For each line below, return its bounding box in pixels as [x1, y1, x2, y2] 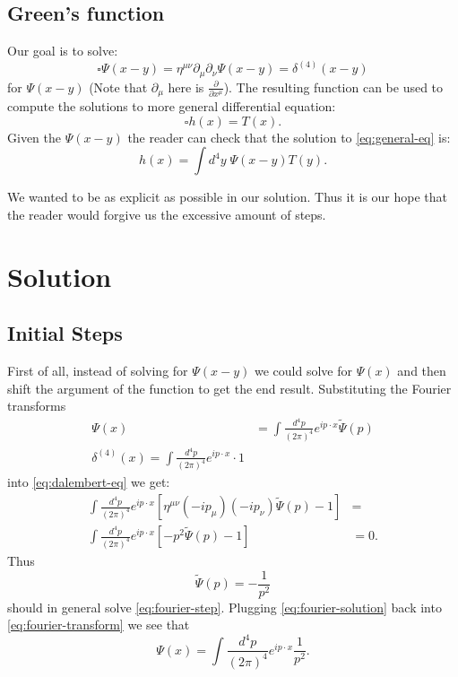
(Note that [89, 77, 148, 96]
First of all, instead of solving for [7, 361, 188, 380]
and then [397, 361, 446, 380]
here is [168, 77, 204, 96]
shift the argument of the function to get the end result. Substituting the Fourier [7, 378, 452, 397]
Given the [7, 127, 61, 146]
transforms [7, 396, 66, 415]
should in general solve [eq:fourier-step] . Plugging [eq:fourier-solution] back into [7, 597, 442, 616]
